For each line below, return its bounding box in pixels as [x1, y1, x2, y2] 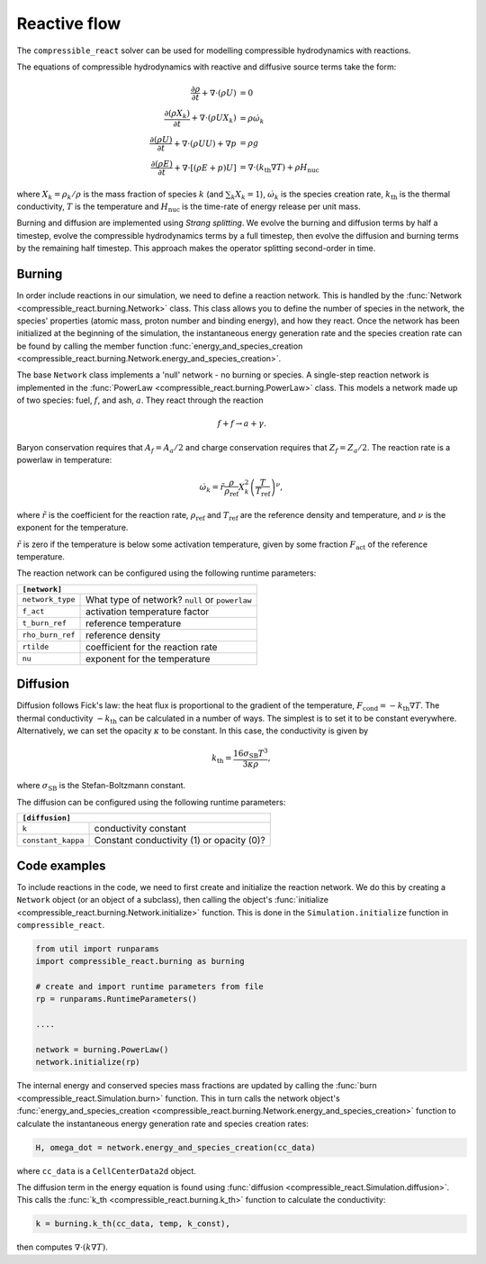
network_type [22, 595, 76, 605]
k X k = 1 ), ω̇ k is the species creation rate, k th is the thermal [230, 188, 450, 202]
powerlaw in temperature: [16, 455, 112, 466]
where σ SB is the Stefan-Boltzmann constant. [16, 780, 186, 793]
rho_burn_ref [22, 631, 76, 640]
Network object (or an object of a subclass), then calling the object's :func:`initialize [16, 895, 328, 905]
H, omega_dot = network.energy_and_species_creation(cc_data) [35, 1142, 316, 1152]
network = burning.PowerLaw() [35, 1045, 169, 1055]
